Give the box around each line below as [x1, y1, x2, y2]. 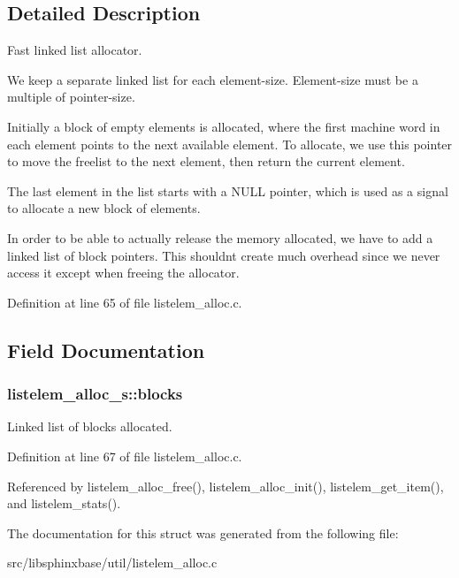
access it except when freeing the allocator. [7, 263, 240, 282]
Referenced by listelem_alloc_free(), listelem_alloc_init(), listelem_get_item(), [7, 476, 444, 495]
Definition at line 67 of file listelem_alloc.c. [7, 446, 242, 465]
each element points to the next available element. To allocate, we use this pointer [7, 134, 453, 153]
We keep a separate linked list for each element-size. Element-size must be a [7, 70, 418, 88]
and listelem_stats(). [7, 494, 121, 513]
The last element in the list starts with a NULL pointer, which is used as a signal [7, 181, 448, 200]
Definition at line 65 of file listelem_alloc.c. [7, 293, 242, 311]
